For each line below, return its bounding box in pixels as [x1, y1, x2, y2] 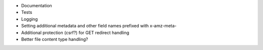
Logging [21, 16, 38, 22]
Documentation [21, 3, 52, 8]
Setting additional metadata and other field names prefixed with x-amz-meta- [21, 23, 177, 29]
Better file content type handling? [21, 36, 89, 42]
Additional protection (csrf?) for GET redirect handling [21, 29, 130, 36]
